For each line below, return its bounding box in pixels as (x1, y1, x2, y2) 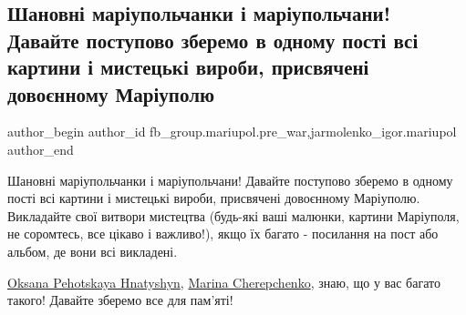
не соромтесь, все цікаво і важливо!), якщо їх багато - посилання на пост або (7, 224, 439, 243)
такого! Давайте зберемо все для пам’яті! (7, 290, 233, 310)
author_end (7, 139, 74, 158)
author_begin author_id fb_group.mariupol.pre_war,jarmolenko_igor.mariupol (7, 122, 457, 141)
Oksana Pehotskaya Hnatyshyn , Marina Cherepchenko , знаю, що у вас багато (7, 272, 440, 291)
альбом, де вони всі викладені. (7, 241, 178, 260)
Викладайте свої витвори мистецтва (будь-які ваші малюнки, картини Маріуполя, (7, 206, 460, 225)
